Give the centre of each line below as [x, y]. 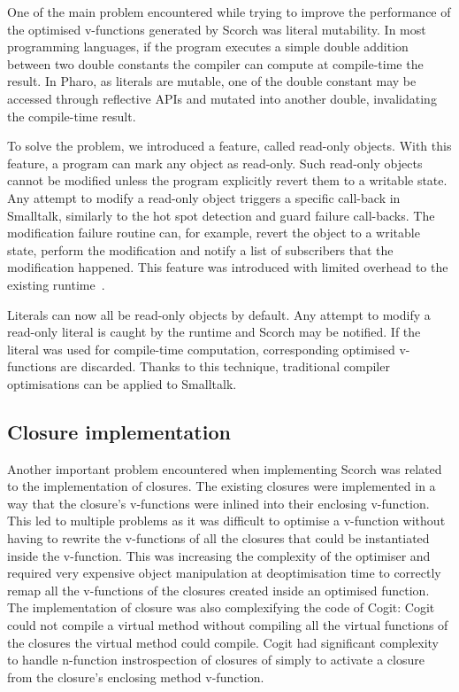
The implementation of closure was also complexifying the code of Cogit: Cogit [221, 607]
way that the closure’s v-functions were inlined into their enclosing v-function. [218, 503]
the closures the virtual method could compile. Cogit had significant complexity [223, 642]
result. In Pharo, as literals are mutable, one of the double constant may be [212, 81]
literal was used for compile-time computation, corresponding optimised [201, 349]
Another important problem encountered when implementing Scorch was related [225, 468]
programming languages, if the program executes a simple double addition [208, 47]
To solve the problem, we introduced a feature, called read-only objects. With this [229, 146]
